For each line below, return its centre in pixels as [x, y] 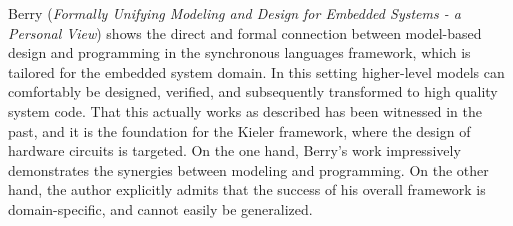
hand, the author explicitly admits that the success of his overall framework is [247, 189]
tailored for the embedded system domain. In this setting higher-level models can [256, 71]
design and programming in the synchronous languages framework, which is [239, 52]
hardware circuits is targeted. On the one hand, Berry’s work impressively [234, 150]
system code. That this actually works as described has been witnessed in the [245, 110]
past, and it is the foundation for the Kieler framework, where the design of [239, 130]
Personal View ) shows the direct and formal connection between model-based [245, 32]
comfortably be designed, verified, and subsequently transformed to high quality [253, 91]
